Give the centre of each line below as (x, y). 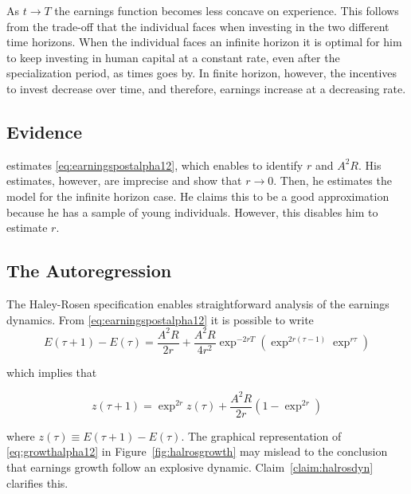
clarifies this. (37, 482)
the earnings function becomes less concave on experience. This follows (227, 10)
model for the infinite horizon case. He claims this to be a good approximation (198, 196)
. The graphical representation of (261, 435)
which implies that (52, 372)
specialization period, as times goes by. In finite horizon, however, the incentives (202, 73)
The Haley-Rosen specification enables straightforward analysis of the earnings (198, 303)
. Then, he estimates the (333, 180)
